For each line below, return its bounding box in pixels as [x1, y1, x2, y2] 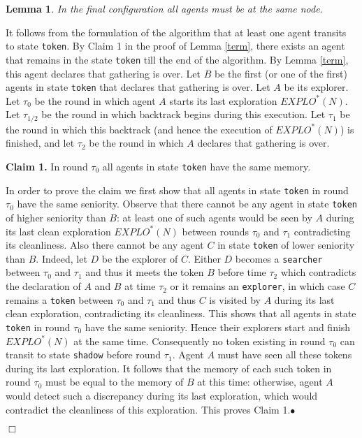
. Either [188, 251, 221, 265]
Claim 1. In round [6, 159, 88, 173]
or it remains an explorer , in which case [170, 279, 345, 293]
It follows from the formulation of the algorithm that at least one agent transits [6, 24, 347, 39]
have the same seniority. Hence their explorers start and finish [85, 319, 351, 334]
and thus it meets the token [85, 265, 204, 279]
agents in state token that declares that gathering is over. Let [6, 80, 270, 94]
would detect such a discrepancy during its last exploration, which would [6, 388, 318, 403]
